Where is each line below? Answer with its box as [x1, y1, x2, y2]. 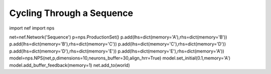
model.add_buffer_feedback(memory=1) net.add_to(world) [9, 62, 130, 68]
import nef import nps [9, 25, 55, 31]
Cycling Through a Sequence [9, 7, 133, 18]
